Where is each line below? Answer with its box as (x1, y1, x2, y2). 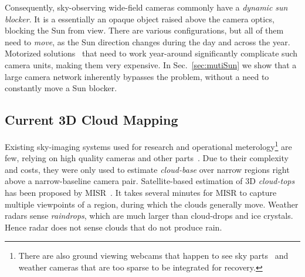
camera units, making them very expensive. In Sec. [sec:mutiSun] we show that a (5, 58, 297, 71)
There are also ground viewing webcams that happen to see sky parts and (18, 249, 289, 262)
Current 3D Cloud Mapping (5, 111, 178, 129)
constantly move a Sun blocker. (5, 82, 117, 94)
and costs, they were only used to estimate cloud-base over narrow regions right (5, 163, 290, 175)
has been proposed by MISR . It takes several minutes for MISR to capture (5, 186, 277, 198)
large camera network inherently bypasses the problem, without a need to (5, 70, 269, 82)
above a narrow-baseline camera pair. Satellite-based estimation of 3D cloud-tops (5, 175, 295, 187)
